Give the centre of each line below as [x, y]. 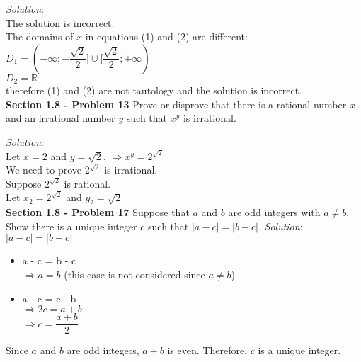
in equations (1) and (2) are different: [166, 36]
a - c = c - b [49, 298]
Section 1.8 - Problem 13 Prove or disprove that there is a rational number [176, 104]
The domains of [40, 36]
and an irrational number [61, 118]
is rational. [87, 183]
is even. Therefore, [207, 350]
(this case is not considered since [134, 274]
